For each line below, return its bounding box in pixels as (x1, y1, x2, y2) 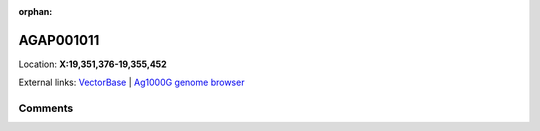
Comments (18, 101, 74, 115)
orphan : (18, 6, 53, 17)
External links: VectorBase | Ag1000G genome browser (18, 76, 245, 89)
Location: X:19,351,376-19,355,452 (18, 58, 167, 70)
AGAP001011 (18, 31, 100, 49)
